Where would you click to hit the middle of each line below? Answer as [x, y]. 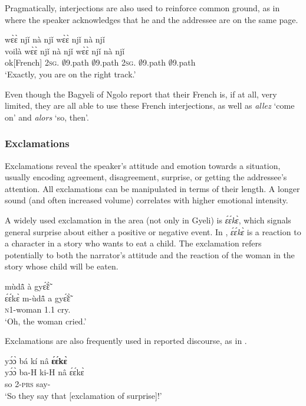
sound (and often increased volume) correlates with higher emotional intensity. [147, 200]
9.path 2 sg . [116, 62]
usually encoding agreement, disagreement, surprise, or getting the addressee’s [146, 177]
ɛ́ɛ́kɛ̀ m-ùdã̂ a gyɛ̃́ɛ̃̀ [38, 298]
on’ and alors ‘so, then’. [47, 117]
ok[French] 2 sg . [32, 62]
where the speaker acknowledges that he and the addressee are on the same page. [152, 19]
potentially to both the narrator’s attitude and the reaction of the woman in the [150, 254]
